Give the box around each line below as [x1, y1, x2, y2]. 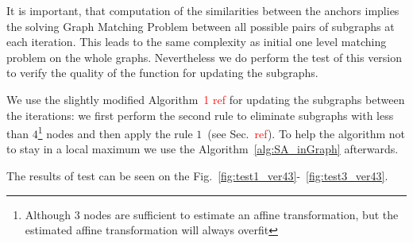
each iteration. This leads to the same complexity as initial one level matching [6, 33, 387, 50]
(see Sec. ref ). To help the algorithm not [207, 125, 406, 141]
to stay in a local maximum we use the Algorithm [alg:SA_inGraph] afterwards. [6, 141, 399, 157]
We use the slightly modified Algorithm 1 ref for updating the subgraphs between [6, 91, 405, 107]
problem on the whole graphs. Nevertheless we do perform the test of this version [6, 48, 403, 65]
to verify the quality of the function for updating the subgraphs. [6, 64, 318, 81]
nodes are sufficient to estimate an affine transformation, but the [83, 206, 399, 222]
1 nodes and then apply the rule [37, 123, 193, 141]
